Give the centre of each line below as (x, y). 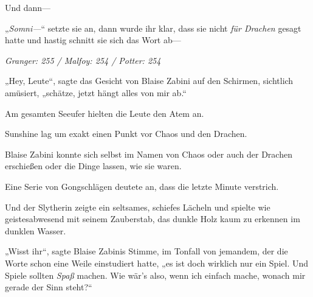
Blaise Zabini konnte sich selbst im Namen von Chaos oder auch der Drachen (149, 154)
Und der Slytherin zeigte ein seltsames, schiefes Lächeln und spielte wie (138, 207)
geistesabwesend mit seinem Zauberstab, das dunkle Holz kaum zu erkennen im (153, 219)
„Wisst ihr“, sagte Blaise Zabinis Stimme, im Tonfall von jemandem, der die (146, 251)
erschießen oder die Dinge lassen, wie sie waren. (93, 166)
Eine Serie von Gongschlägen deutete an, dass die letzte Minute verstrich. (142, 186)
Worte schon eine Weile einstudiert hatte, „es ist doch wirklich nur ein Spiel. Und (157, 263)
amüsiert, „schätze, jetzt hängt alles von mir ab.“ (96, 92)
